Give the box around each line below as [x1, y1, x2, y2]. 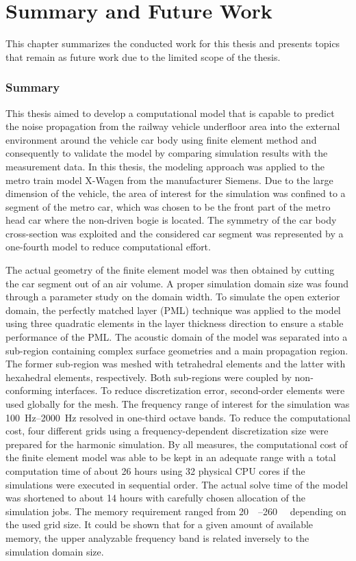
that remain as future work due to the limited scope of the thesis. [5, 49, 281, 64]
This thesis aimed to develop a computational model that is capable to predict [5, 105, 335, 120]
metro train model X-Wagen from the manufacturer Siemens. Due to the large [5, 172, 333, 187]
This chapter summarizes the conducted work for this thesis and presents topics [5, 36, 340, 51]
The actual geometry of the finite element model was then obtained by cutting [5, 263, 335, 277]
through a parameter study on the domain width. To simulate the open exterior [5, 289, 340, 304]
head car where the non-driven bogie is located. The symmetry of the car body [5, 213, 337, 227]
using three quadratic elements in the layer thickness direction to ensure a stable [5, 316, 344, 330]
